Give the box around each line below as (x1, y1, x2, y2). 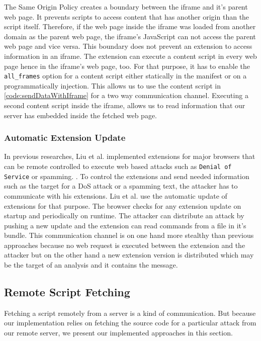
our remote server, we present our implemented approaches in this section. (4, 327, 233, 338)
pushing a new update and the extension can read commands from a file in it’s (4, 220, 246, 230)
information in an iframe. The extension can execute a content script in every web (4, 50, 257, 61)
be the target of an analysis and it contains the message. (4, 260, 178, 270)
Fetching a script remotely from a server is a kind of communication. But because (4, 307, 256, 318)
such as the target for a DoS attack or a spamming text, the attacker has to (4, 181, 238, 191)
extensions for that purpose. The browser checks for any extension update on (4, 200, 241, 211)
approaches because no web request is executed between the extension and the (4, 239, 245, 250)
